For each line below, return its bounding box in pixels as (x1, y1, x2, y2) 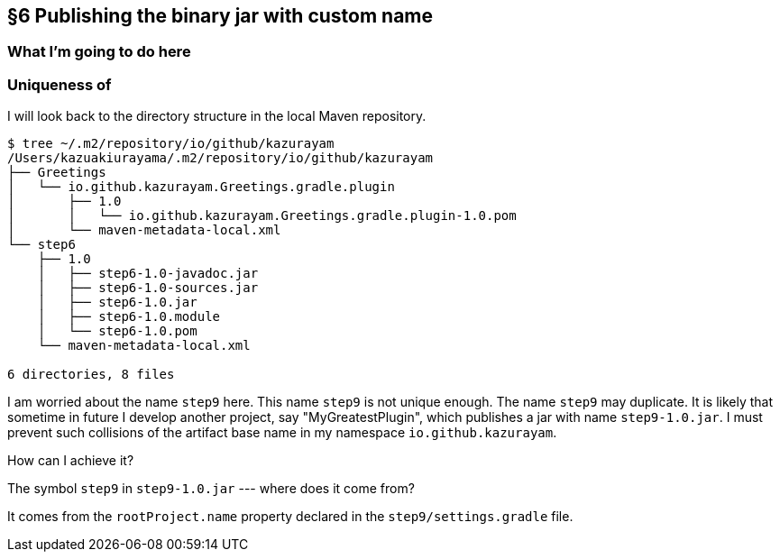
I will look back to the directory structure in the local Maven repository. (7, 108, 427, 124)
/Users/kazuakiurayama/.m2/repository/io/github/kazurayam (7, 151, 434, 166)
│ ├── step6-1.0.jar (37, 295, 197, 310)
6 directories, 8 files (7, 367, 175, 382)
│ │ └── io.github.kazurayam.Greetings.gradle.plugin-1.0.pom (7, 208, 517, 224)
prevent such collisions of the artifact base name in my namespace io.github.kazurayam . (7, 425, 557, 441)
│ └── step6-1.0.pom (37, 324, 197, 339)
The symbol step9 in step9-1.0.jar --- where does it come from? (7, 481, 415, 497)
